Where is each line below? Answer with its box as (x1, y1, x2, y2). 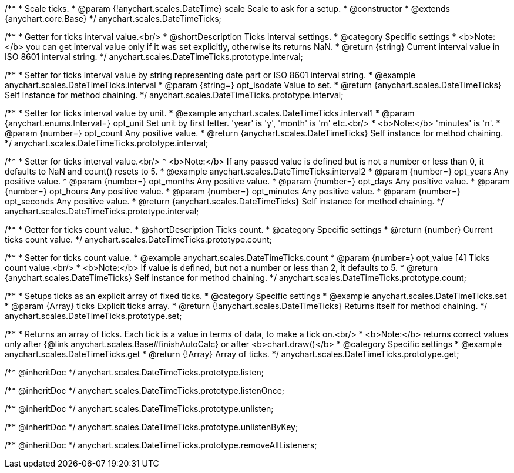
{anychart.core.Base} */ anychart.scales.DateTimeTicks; (5, 14, 221, 24)
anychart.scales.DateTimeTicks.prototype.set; (5, 311, 182, 321)
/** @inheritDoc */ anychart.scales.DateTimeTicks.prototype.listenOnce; (5, 385, 285, 395)
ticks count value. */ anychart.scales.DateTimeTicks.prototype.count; (5, 234, 272, 244)
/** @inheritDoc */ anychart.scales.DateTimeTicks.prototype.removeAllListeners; (5, 440, 317, 450)
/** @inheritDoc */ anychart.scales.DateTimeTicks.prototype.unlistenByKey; (5, 422, 298, 432)
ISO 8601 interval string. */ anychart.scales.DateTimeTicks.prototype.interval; (5, 52, 303, 62)
